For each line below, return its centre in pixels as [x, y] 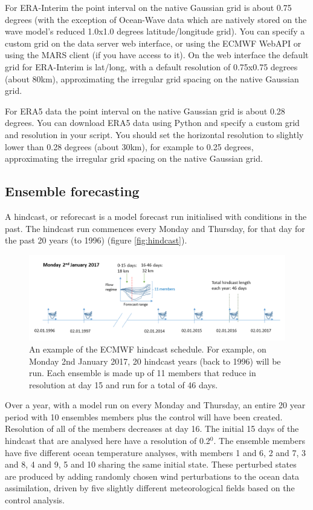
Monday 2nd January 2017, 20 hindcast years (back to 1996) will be [155, 361]
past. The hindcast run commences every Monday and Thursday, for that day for [155, 228]
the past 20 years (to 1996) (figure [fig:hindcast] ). [96, 240]
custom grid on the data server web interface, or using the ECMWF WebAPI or [153, 43]
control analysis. [35, 500]
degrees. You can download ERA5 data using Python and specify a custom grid [152, 123]
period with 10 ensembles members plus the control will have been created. [144, 416]
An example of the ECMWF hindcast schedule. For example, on [148, 349]
